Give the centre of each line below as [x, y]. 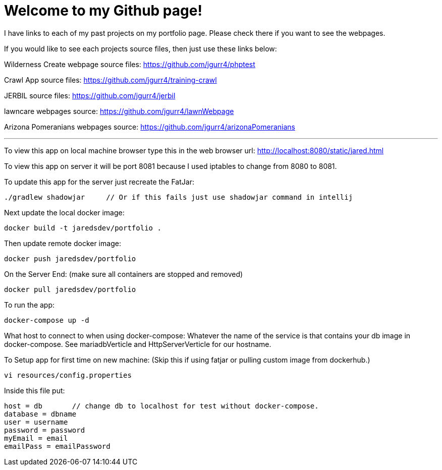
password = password [45, 430]
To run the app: [30, 305]
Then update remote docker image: [63, 243]
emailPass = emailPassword [57, 446]
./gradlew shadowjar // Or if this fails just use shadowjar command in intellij [179, 197]
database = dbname [40, 414]
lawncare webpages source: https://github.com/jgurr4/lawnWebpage [119, 111]
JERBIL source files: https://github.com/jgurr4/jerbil [90, 95]
